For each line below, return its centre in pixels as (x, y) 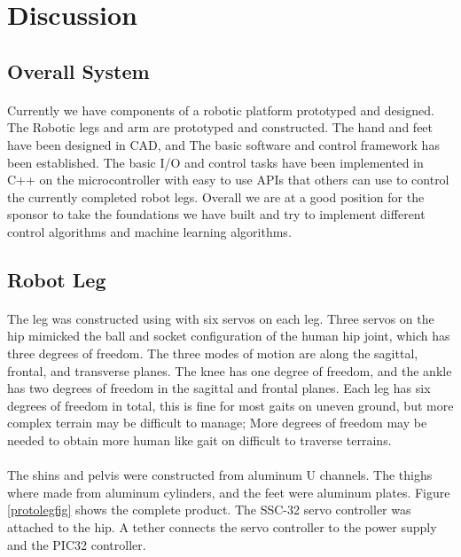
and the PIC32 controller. (77, 544)
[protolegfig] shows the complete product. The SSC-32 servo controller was (209, 510)
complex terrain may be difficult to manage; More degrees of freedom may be (217, 423)
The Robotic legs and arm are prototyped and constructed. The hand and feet (220, 127)
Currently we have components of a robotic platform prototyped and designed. (221, 110)
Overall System (78, 71)
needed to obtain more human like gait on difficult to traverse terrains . (199, 440)
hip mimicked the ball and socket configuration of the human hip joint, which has (229, 336)
